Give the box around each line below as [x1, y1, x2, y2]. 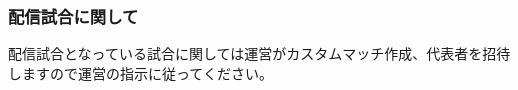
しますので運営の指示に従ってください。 [8, 62, 273, 83]
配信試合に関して [8, 3, 139, 28]
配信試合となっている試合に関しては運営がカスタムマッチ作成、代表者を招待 [8, 43, 511, 64]
